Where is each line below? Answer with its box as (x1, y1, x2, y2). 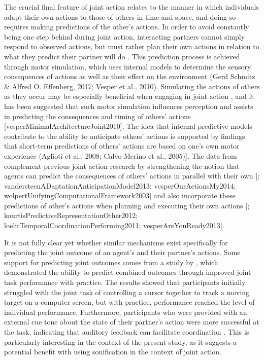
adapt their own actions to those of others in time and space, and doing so (4, 11, 236, 22)
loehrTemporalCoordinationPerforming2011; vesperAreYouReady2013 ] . (4, 220, 224, 231)
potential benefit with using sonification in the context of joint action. (4, 346, 221, 357)
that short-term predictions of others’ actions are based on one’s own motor (4, 140, 240, 151)
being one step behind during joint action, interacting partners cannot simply (4, 31, 245, 42)
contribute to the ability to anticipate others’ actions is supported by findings (4, 130, 245, 141)
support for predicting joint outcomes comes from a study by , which (4, 257, 218, 267)
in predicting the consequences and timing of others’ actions (4, 111, 191, 121)
